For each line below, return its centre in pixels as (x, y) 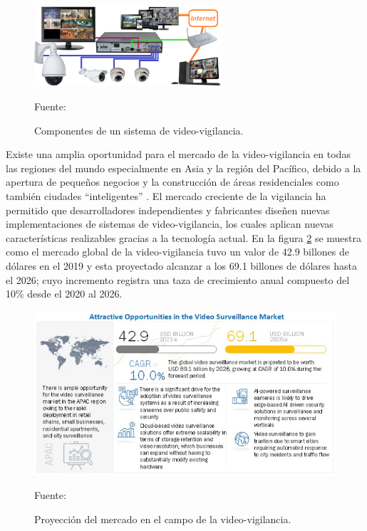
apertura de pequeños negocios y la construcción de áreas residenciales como (172, 182)
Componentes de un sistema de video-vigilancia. (139, 130)
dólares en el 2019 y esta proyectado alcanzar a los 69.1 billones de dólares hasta (181, 265)
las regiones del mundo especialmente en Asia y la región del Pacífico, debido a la (183, 168)
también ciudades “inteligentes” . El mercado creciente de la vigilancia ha (166, 195)
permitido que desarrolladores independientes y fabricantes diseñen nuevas (168, 210)
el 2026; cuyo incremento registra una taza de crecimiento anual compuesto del (178, 279)
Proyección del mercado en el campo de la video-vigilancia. (163, 519)
